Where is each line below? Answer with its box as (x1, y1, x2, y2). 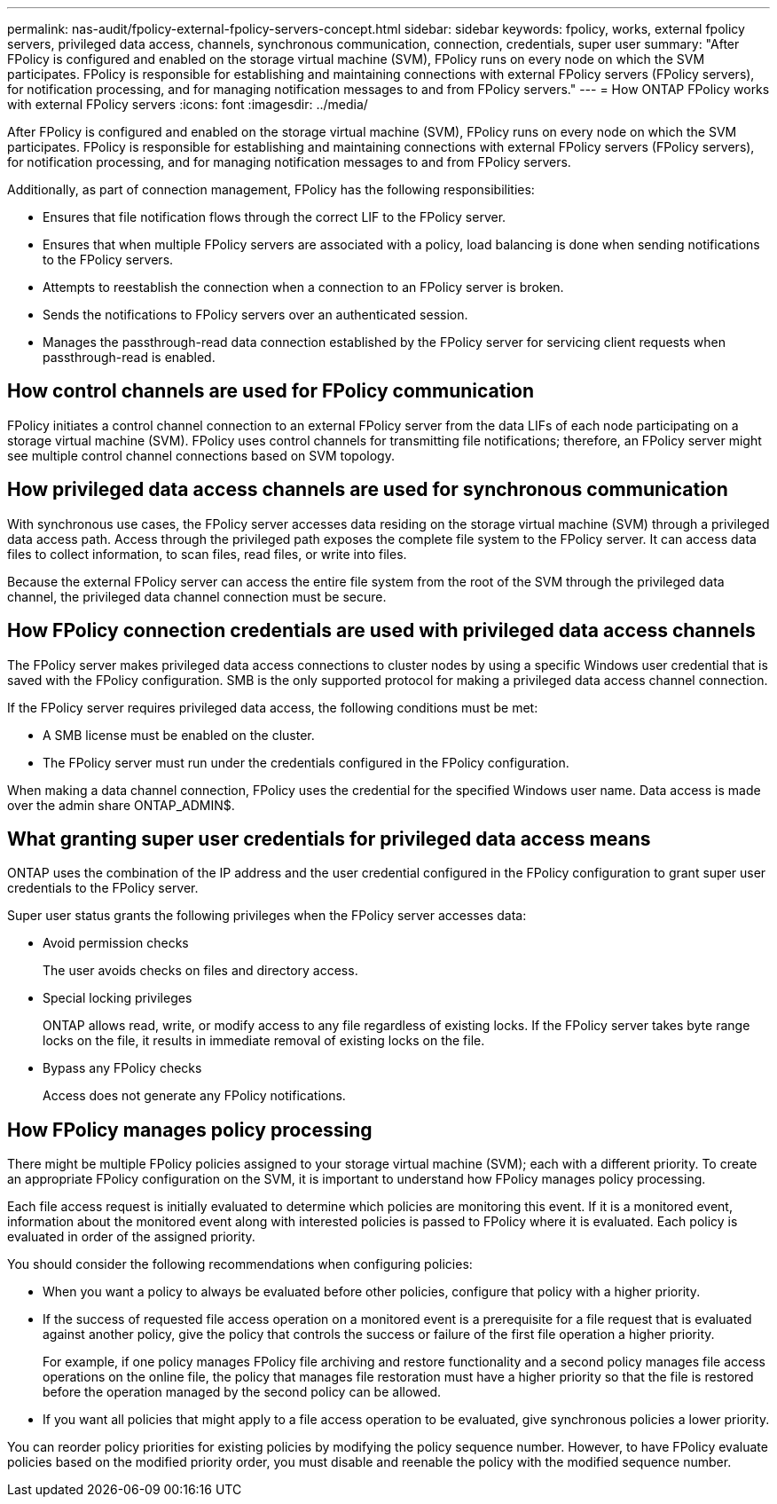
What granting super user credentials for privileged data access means (7, 827, 651, 850)
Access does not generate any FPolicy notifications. (43, 1088, 346, 1104)
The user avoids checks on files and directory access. (43, 963, 358, 979)
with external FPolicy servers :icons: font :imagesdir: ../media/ (7, 97, 368, 112)
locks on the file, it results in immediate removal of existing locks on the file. (43, 1033, 485, 1049)
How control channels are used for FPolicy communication (7, 380, 535, 403)
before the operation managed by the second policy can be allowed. (43, 1384, 442, 1400)
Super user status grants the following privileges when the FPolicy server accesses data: (7, 908, 527, 924)
